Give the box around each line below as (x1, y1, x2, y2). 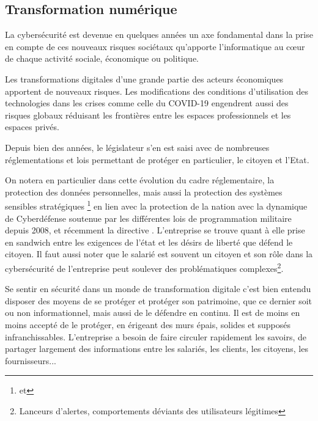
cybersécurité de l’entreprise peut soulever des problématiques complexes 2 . (5, 260, 284, 274)
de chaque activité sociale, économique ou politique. (5, 52, 199, 65)
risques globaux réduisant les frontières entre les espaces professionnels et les (5, 108, 291, 121)
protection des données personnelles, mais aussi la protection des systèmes (5, 185, 283, 198)
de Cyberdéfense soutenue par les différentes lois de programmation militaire (5, 211, 292, 224)
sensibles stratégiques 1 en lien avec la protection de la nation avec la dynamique (5, 198, 308, 212)
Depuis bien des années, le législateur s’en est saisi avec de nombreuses (5, 141, 270, 153)
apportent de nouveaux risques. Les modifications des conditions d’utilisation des (5, 84, 308, 97)
